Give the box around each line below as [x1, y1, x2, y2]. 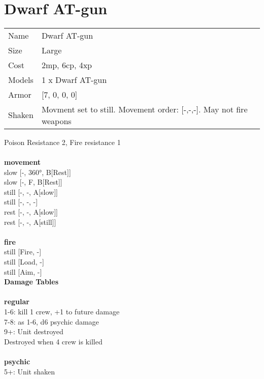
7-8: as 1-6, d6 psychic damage [4, 316, 99, 327]
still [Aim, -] [4, 266, 42, 277]
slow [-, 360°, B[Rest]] [4, 166, 71, 177]
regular [4, 296, 29, 307]
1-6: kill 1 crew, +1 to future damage [4, 306, 120, 316]
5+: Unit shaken [4, 366, 55, 376]
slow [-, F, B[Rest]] [4, 177, 62, 187]
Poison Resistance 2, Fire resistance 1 [4, 136, 121, 147]
